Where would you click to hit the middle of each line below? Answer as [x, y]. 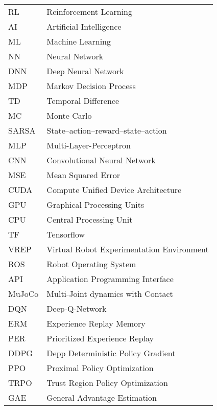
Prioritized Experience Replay [100, 338]
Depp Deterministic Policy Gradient [111, 353]
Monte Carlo [69, 115]
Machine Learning [79, 41]
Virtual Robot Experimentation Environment [128, 249]
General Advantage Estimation [102, 397]
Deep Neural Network [85, 71]
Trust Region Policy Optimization [107, 383]
